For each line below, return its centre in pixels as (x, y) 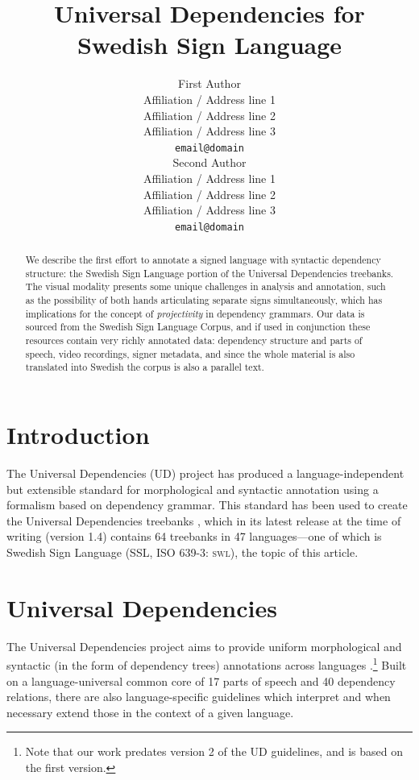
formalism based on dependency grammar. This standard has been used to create (207, 505)
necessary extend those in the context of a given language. (150, 712)
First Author (209, 83)
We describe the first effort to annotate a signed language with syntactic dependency (203, 260)
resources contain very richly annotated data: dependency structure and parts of (194, 340)
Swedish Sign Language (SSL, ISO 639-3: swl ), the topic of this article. (183, 552)
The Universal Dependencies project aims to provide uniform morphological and (204, 646)
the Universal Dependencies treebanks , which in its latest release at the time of (204, 520)
